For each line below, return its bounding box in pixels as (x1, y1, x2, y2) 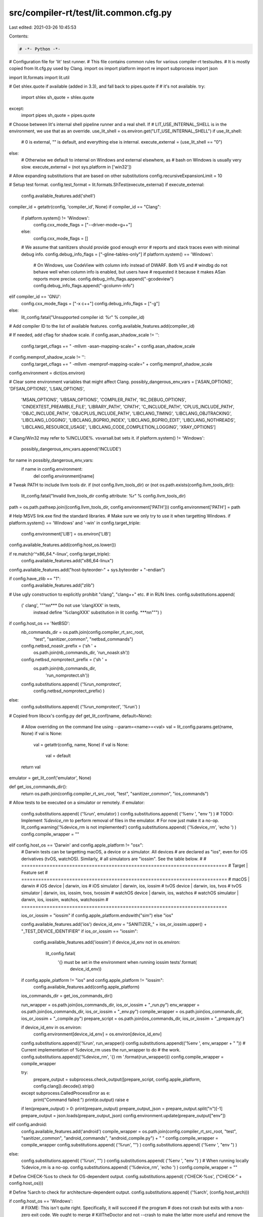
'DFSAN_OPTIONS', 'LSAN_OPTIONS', (9, 386, 85, 391)
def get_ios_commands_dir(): (9, 784, 68, 790)
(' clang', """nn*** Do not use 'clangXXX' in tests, (21, 603, 121, 608)
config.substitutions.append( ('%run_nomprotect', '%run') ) (21, 704, 141, 710)
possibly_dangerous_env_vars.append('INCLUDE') (21, 446, 121, 452)
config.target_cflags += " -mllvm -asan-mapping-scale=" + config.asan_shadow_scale (21, 343, 195, 349)
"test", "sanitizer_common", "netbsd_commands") (33, 636, 133, 642)
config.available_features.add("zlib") (21, 582, 94, 589)
